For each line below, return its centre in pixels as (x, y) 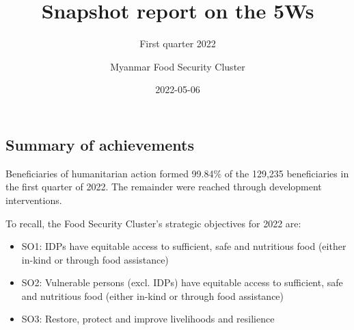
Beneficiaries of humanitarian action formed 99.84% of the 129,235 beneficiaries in (177, 173)
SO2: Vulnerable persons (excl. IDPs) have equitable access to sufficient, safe (182, 282)
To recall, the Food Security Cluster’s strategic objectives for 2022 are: (153, 223)
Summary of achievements (100, 144)
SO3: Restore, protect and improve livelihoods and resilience (148, 319)
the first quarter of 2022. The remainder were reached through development (164, 187)
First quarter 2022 (178, 43)
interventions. (34, 200)
